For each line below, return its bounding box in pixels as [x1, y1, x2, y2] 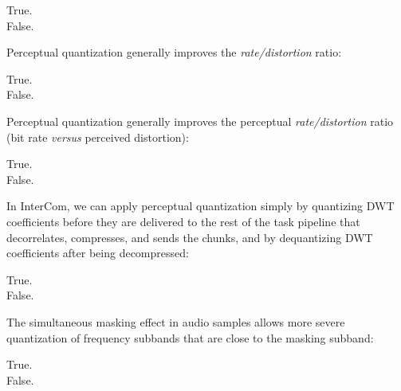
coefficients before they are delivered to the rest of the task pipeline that [6, 213, 360, 229]
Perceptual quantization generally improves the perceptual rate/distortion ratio [6, 112, 394, 129]
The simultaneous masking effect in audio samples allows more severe [6, 313, 345, 330]
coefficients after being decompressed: [6, 244, 189, 261]
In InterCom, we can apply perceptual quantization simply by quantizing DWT [6, 197, 395, 214]
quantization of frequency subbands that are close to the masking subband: [6, 329, 374, 346]
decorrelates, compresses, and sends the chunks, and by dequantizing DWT [6, 229, 373, 245]
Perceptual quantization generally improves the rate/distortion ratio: [6, 44, 342, 61]
